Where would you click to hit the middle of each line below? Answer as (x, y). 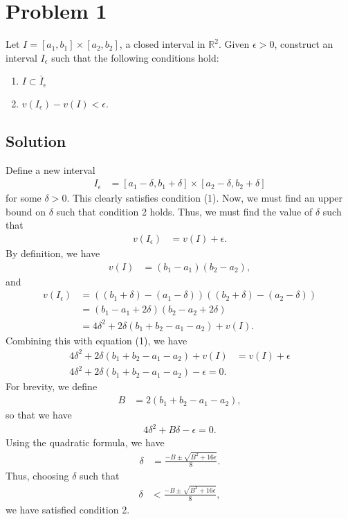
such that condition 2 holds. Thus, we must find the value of (184, 211)
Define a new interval (51, 169)
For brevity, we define (52, 386)
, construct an (304, 44)
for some (24, 198)
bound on (26, 211)
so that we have (39, 415)
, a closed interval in (162, 44)
